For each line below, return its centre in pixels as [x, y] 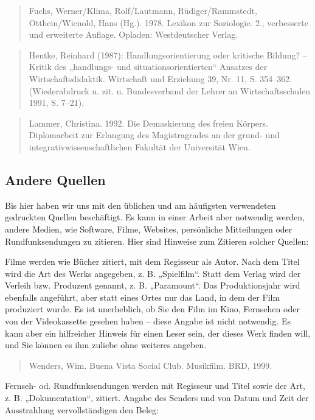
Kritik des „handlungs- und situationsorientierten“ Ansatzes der [148, 67]
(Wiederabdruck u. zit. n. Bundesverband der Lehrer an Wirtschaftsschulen [170, 90]
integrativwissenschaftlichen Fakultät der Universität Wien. [140, 146]
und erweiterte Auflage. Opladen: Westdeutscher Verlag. [133, 34]
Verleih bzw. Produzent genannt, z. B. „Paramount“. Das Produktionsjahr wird [153, 285]
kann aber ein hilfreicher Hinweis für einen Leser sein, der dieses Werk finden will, [158, 333]
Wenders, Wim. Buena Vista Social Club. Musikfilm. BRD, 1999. [151, 365]
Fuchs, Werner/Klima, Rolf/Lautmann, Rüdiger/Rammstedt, [143, 10]
